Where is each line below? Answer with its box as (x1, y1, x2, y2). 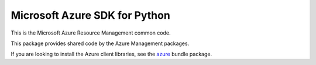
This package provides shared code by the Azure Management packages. (11, 40, 190, 47)
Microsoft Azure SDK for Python (11, 9, 171, 22)
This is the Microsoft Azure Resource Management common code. (11, 29, 171, 36)
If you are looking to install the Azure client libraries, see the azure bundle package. (11, 50, 212, 58)
